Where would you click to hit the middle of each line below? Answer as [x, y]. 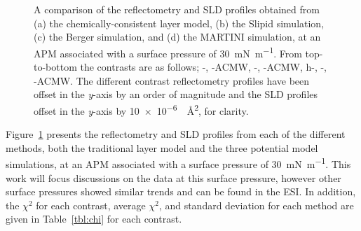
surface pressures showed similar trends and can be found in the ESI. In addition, [181, 191]
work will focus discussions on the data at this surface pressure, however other [173, 177]
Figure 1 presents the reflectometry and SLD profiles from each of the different [176, 134]
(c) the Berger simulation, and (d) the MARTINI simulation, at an [177, 37]
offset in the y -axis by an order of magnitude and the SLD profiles [176, 94]
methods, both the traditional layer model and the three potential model [162, 147]
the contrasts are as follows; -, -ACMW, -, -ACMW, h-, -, [203, 67]
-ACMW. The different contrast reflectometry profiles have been [172, 80]
